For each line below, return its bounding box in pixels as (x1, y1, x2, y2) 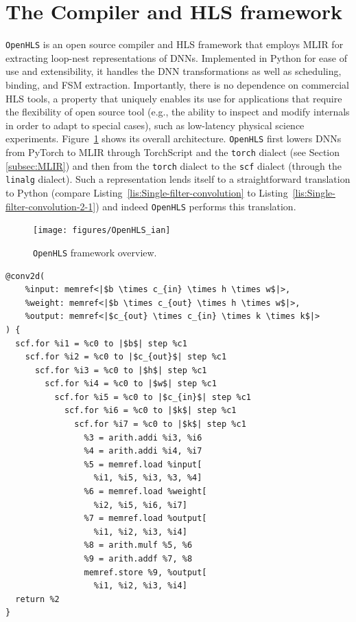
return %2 (15, 594, 60, 604)
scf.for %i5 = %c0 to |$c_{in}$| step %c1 (54, 392, 251, 402)
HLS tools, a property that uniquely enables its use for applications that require (5, 91, 342, 105)
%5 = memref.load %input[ (84, 459, 202, 469)
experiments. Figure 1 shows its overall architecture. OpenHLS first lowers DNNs (5, 131, 342, 146)
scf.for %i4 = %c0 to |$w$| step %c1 (45, 379, 217, 389)
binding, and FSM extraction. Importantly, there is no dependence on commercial (5, 77, 349, 91)
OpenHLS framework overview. (33, 245, 157, 259)
